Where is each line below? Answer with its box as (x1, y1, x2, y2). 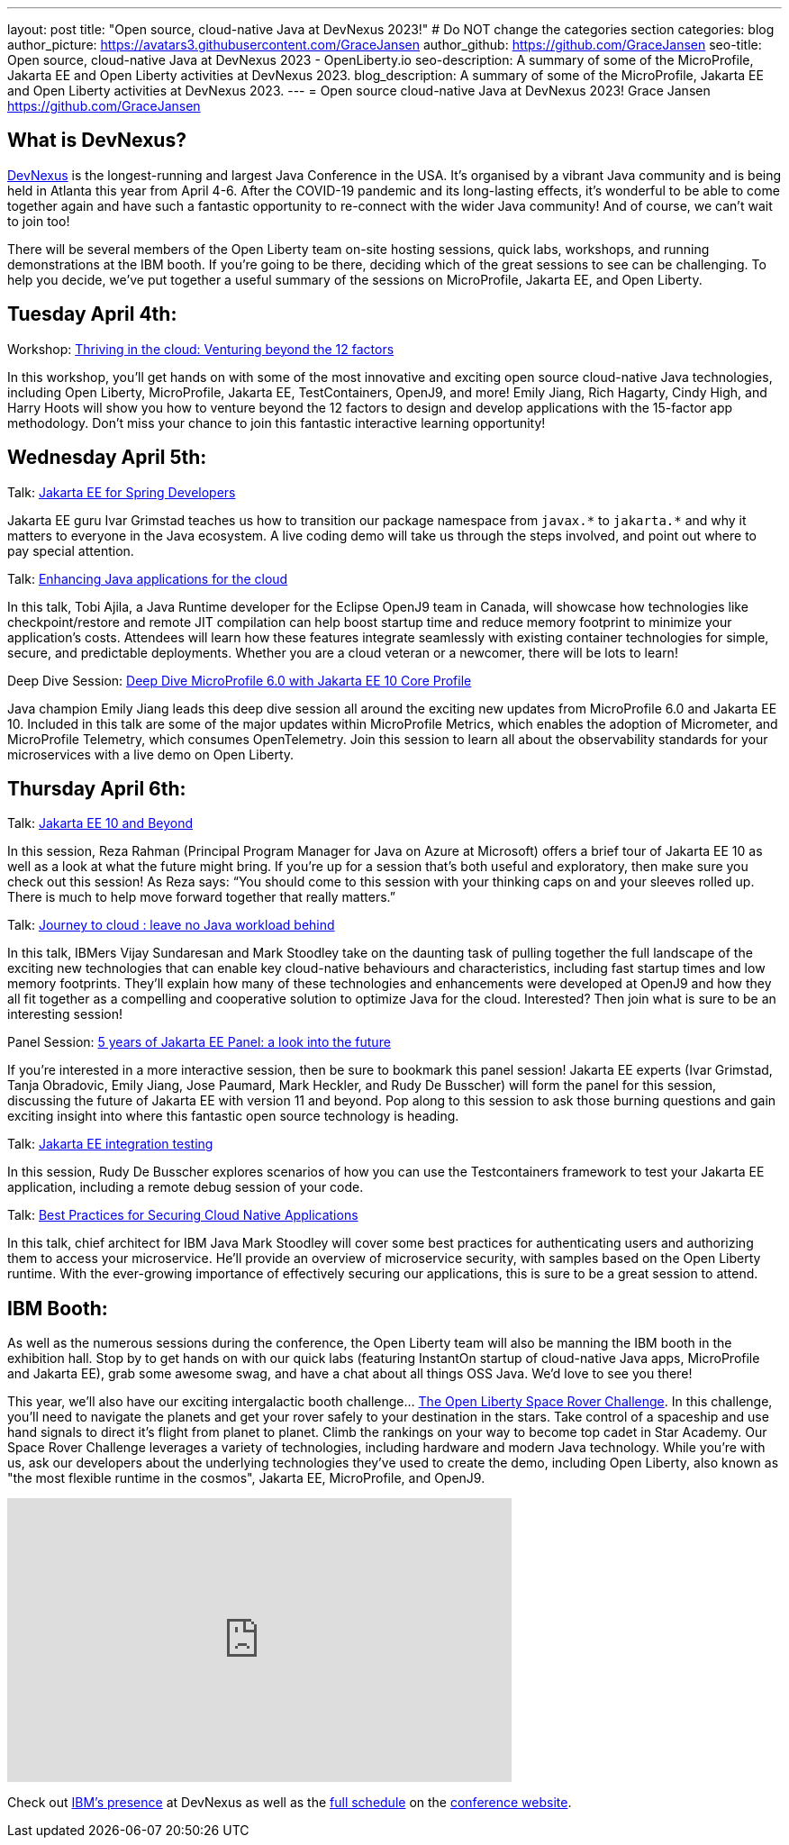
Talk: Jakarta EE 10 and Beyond (7, 815, 194, 832)
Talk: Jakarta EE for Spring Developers (7, 484, 236, 500)
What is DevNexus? (7, 129, 186, 152)
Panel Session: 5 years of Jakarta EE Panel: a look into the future (7, 1034, 391, 1050)
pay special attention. (7, 542, 134, 559)
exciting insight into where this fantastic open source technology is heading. (7, 1108, 459, 1124)
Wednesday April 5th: (7, 446, 207, 469)
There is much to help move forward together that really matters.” (7, 889, 395, 905)
